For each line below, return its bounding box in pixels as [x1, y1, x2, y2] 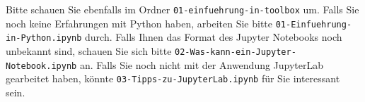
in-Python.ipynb [6, 33, 82, 44]
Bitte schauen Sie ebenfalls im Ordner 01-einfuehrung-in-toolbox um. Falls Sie [6, 2, 359, 16]
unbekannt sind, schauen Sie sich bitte [6, 43, 172, 58]
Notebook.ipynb [6, 60, 77, 71]
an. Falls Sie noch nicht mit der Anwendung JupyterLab [79, 57, 324, 72]
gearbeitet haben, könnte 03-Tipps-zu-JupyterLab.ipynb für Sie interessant [6, 71, 340, 86]
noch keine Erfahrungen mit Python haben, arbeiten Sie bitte [6, 15, 273, 30]
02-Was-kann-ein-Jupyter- [175, 46, 296, 57]
